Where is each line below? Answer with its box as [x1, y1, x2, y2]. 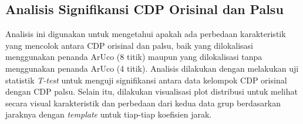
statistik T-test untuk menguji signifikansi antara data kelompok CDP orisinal [5, 73, 287, 86]
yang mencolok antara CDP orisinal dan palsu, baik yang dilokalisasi [5, 39, 253, 51]
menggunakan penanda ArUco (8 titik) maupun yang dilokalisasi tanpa [5, 51, 262, 63]
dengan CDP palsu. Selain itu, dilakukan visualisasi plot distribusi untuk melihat [5, 85, 298, 98]
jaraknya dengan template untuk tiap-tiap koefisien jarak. [5, 108, 212, 120]
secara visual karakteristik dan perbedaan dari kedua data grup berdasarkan [5, 96, 281, 109]
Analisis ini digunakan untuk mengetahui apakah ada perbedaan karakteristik [5, 28, 286, 40]
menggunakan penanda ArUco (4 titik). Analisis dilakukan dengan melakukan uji [5, 62, 299, 74]
